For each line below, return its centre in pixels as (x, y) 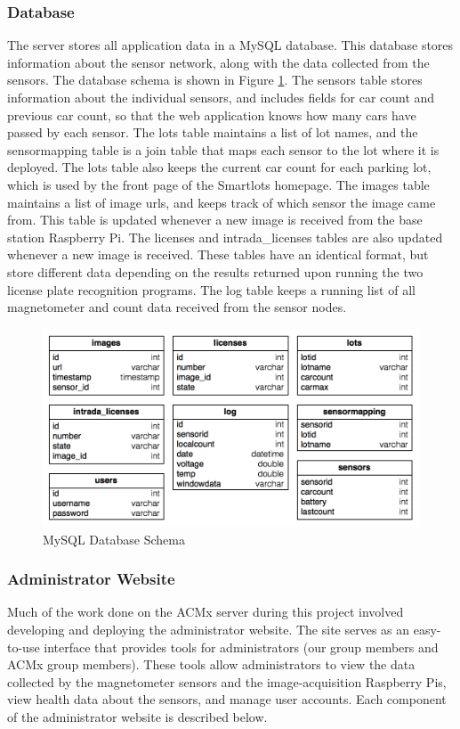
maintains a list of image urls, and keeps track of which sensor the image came (222, 202)
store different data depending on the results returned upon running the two (215, 271)
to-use (24, 647)
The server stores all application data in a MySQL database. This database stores (230, 45)
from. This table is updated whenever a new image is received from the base (215, 220)
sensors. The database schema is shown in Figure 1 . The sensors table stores (215, 80)
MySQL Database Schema (114, 539)
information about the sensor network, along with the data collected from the (218, 62)
